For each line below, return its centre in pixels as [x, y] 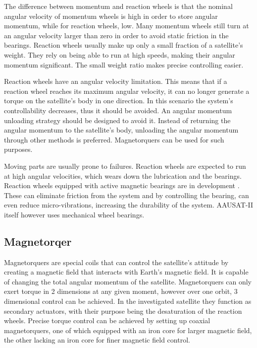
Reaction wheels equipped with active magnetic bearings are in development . [122, 185]
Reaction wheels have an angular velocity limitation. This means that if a [116, 81]
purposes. [18, 149]
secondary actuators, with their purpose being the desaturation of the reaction [123, 311]
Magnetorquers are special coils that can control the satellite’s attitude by [116, 262]
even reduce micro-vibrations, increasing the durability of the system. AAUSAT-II [128, 205]
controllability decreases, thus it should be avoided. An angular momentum [118, 110]
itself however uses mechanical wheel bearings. [74, 214]
